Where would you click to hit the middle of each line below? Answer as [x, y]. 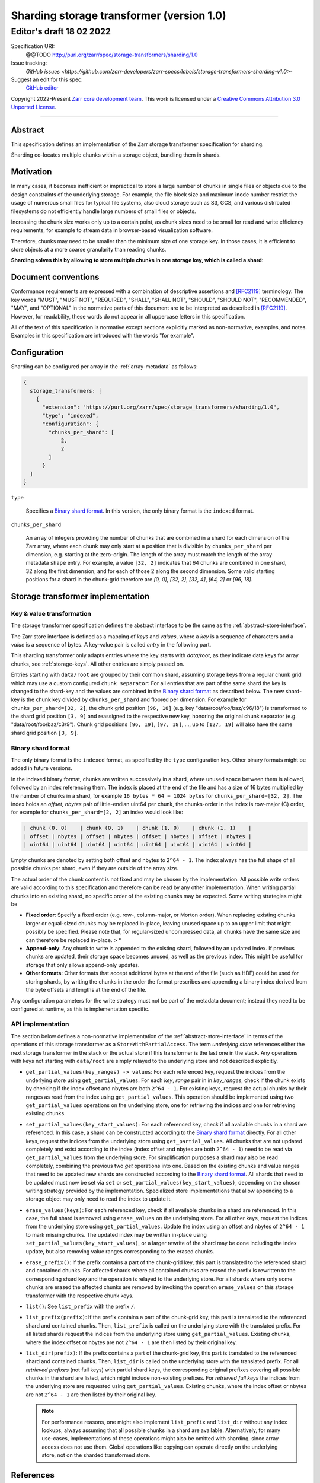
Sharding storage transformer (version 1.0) [119, 15]
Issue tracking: [29, 63]
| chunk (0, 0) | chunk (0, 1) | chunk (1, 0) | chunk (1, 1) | [137, 828]
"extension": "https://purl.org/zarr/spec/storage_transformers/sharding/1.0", [161, 407]
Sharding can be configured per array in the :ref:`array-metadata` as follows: [104, 367]
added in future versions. [41, 768]
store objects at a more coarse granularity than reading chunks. [89, 250]
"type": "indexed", [71, 416]
